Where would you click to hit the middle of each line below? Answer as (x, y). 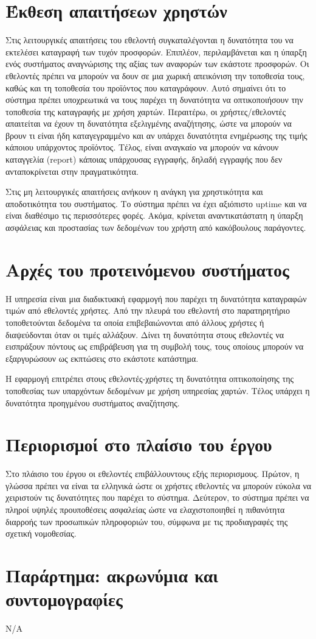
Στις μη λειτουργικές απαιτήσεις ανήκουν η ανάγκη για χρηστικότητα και (134, 192)
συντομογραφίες (64, 599)
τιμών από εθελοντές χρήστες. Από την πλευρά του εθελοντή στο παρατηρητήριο (148, 310)
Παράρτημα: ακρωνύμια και (112, 575)
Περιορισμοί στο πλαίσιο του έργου (139, 444)
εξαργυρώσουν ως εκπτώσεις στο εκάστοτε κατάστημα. (102, 358)
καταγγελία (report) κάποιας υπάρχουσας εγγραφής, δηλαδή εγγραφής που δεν (144, 159)
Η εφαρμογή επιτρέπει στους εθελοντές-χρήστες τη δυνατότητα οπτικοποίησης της (150, 379)
